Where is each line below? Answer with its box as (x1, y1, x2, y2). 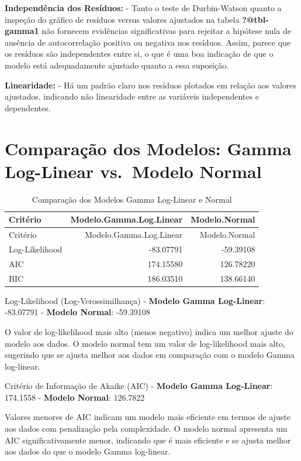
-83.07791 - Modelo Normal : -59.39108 (5, 306, 150, 318)
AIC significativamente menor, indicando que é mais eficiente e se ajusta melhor (5, 433, 291, 446)
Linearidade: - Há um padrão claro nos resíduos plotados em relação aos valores (5, 78, 297, 91)
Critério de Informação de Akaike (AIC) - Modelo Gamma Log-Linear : (5, 380, 273, 392)
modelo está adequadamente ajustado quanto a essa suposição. (5, 59, 229, 71)
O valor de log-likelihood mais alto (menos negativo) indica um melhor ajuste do (5, 325, 293, 337)
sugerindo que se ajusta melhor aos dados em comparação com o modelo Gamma (5, 349, 295, 361)
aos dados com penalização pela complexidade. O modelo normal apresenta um (5, 422, 288, 435)
